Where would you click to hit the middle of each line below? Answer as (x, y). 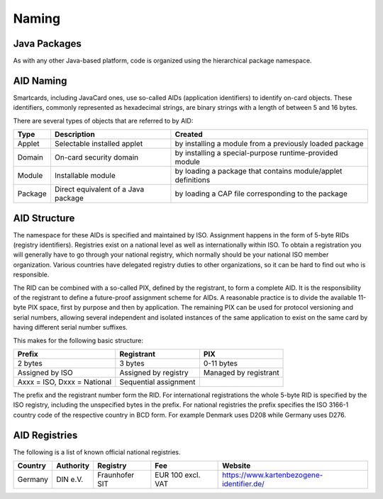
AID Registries (45, 435)
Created (189, 135)
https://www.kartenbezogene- (273, 475)
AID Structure (44, 218)
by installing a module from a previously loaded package (269, 144)
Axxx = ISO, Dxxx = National (65, 381)
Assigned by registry (154, 372)
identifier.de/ (244, 484)
